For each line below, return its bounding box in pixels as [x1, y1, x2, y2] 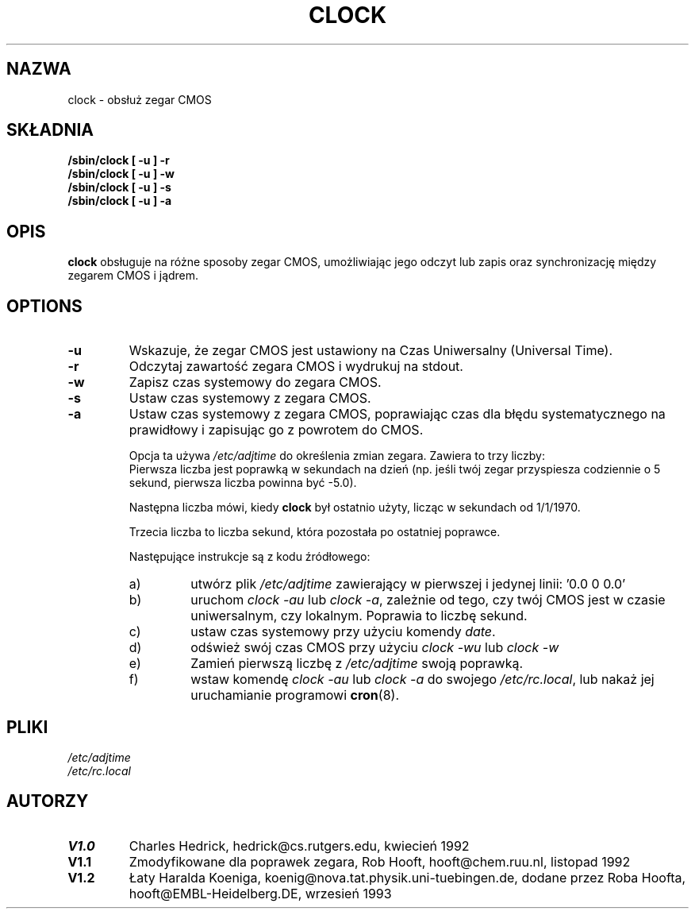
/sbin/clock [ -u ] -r [67, 153, 170, 168]
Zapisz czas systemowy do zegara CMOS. [129, 374, 382, 391]
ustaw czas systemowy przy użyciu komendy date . [190, 624, 496, 640]
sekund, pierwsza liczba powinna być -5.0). [129, 476, 357, 490]
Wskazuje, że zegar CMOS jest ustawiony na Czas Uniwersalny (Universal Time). [129, 342, 613, 359]
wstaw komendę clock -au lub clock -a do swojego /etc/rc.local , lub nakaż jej [190, 671, 655, 688]
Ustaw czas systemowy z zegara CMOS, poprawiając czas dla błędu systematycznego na [129, 406, 666, 423]
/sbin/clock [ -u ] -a [67, 194, 172, 208]
